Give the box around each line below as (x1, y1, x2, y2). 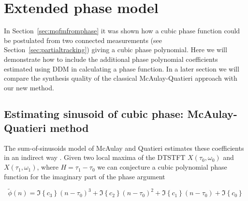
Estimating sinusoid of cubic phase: (4, 106, 184, 121)
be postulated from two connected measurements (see (4, 35, 162, 45)
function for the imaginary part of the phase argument (4, 171, 165, 181)
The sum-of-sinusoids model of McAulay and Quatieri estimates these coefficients (4, 143, 244, 153)
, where (37, 162, 58, 172)
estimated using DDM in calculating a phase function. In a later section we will (4, 63, 239, 73)
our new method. (4, 82, 54, 92)
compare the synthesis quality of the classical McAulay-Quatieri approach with (4, 73, 237, 83)
